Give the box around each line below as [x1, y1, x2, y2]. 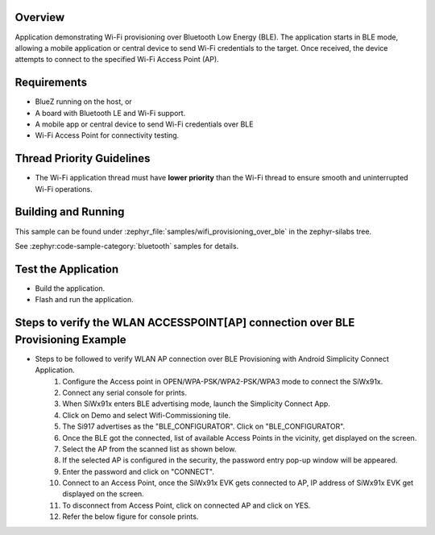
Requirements [14, 76, 88, 89]
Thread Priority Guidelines [14, 151, 151, 165]
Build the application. [35, 283, 106, 293]
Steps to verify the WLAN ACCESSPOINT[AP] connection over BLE [14, 316, 355, 330]
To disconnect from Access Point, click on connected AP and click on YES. [62, 500, 311, 510]
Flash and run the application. [35, 295, 134, 305]
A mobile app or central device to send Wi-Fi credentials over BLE [35, 119, 254, 129]
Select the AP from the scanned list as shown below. [62, 444, 237, 454]
